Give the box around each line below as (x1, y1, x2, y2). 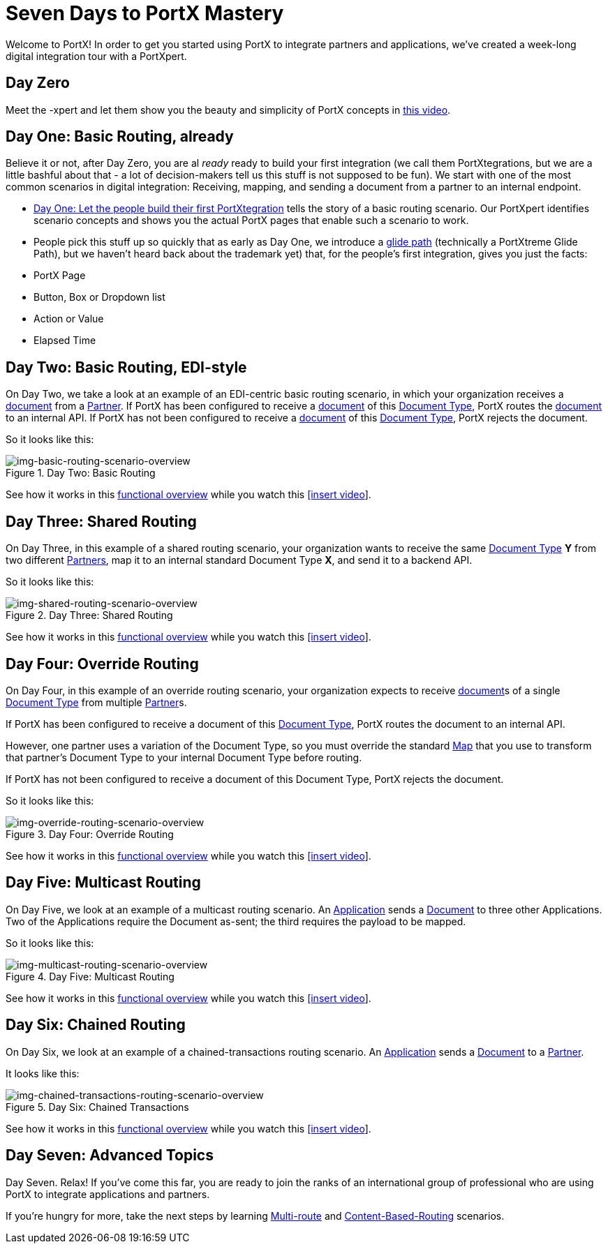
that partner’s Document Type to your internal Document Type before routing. (6, 751, 362, 763)
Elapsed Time (34, 334, 96, 347)
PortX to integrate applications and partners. (6, 1188, 210, 1200)
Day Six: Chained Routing (6, 1016, 186, 1034)
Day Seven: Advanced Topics (6, 1146, 214, 1165)
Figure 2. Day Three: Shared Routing (6, 609, 173, 622)
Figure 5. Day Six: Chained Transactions (6, 1100, 189, 1113)
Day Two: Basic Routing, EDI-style (6, 358, 247, 376)
